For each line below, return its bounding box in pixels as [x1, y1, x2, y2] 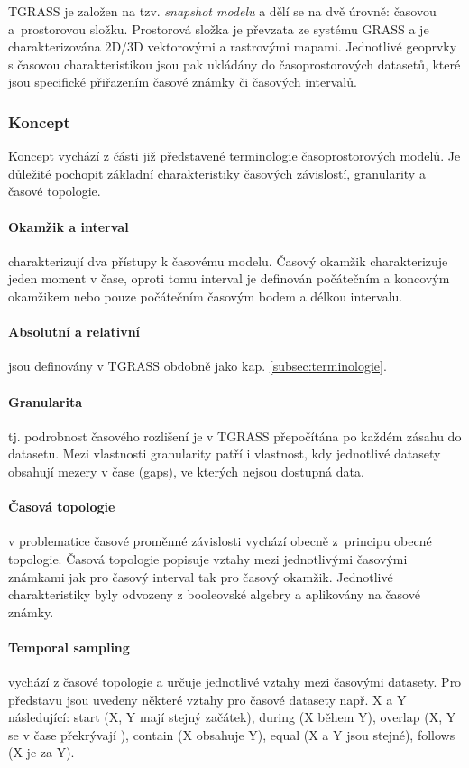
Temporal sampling [8, 637, 130, 656]
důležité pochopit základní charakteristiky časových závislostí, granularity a [8, 163, 426, 182]
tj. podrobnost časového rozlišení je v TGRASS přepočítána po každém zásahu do [8, 426, 462, 445]
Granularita [8, 392, 83, 411]
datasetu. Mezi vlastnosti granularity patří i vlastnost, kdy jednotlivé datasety [8, 444, 441, 463]
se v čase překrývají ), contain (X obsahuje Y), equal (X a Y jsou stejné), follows [8, 725, 455, 744]
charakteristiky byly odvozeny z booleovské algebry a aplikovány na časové [8, 585, 420, 604]
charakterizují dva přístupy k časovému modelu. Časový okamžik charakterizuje [8, 251, 448, 270]
